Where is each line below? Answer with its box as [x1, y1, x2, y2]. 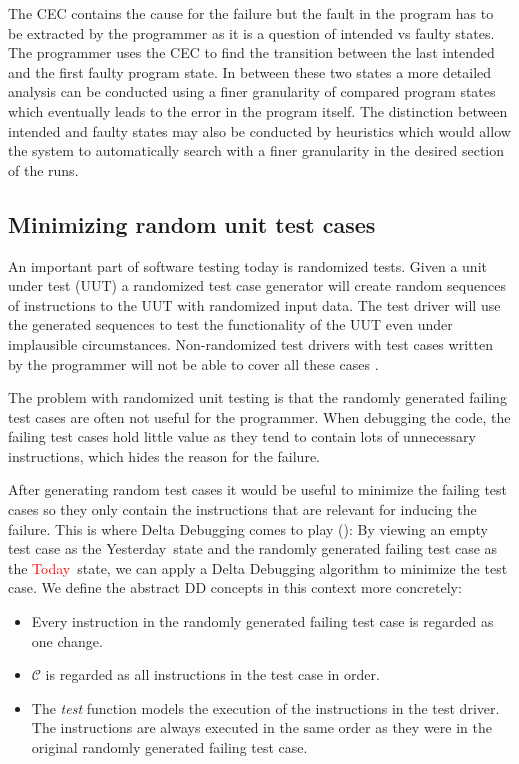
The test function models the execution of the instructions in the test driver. [31, 697, 500, 718]
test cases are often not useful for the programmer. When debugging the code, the [8, 406, 511, 427]
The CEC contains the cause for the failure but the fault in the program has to [8, 3, 494, 23]
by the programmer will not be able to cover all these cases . [8, 353, 379, 374]
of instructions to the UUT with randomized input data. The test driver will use [8, 294, 501, 315]
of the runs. [8, 159, 79, 180]
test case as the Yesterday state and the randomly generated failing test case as [8, 538, 498, 559]
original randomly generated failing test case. [31, 737, 308, 758]
